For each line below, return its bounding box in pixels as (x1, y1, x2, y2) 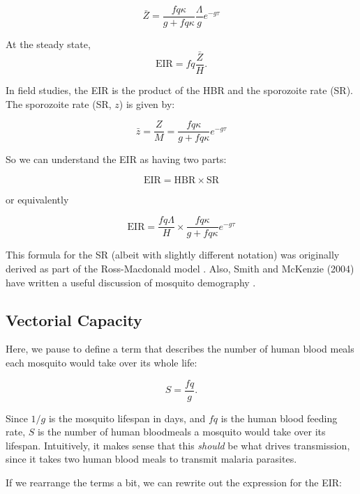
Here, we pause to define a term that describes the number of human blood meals (6, 341, 354, 356)
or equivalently (6, 192, 69, 206)
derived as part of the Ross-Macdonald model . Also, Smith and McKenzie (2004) (6, 261, 354, 276)
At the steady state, (6, 37, 91, 52)
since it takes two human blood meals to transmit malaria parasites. (6, 451, 297, 466)
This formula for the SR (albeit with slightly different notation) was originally (6, 247, 340, 262)
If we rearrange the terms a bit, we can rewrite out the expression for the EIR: (6, 475, 342, 490)
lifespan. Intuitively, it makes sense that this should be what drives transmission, (6, 438, 350, 452)
